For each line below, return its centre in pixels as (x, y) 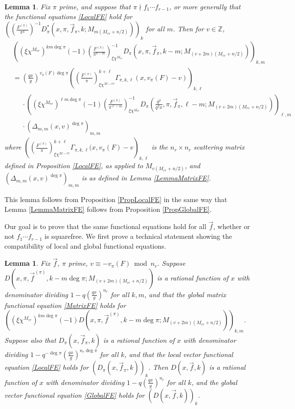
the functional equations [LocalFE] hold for (68, 16)
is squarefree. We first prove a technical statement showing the (138, 236)
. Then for (188, 29)
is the (160, 147)
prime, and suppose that (95, 6)
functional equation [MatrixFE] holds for (65, 305)
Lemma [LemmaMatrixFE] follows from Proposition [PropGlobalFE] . (108, 209)
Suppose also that (30, 340)
